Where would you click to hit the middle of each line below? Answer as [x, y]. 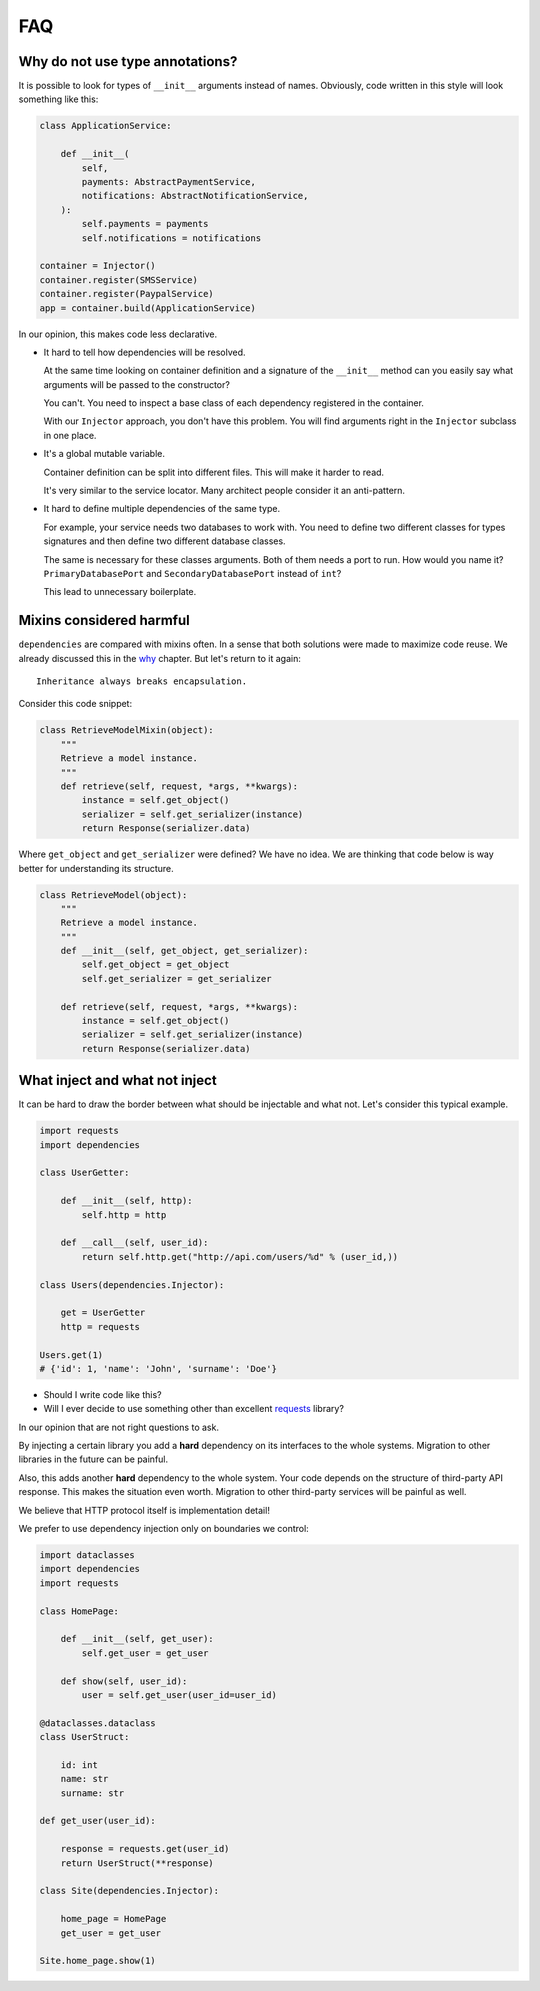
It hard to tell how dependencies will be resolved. [144, 352]
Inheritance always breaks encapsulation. [142, 681]
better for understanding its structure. [96, 868]
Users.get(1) [71, 1354]
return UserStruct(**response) [137, 1863]
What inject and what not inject [117, 1080]
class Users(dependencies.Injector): [132, 1284]
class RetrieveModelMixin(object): [126, 730]
